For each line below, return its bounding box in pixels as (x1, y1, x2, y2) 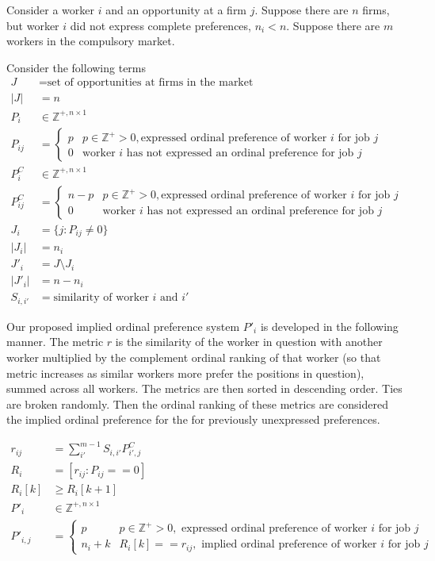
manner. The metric (6, 333, 104, 350)
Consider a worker (6, 2, 95, 17)
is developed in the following (260, 317, 399, 334)
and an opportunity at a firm (105, 2, 247, 17)
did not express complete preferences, (70, 17, 251, 33)
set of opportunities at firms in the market (47, 77, 254, 89)
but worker (6, 17, 59, 33)
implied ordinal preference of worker (201, 539, 377, 551)
